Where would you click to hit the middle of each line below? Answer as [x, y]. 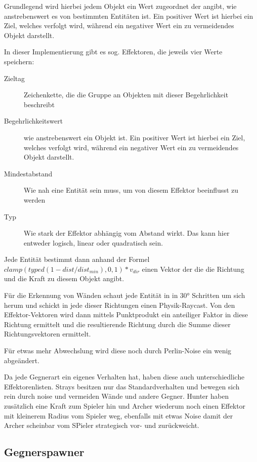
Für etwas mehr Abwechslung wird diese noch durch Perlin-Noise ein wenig [118, 351]
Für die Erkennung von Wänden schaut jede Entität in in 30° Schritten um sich [125, 295]
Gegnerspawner [44, 452]
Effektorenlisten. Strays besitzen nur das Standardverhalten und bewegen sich [122, 386]
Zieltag [14, 78]
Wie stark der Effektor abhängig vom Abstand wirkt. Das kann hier [127, 233]
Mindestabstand [28, 173]
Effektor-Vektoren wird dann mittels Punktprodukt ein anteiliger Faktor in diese [126, 315]
